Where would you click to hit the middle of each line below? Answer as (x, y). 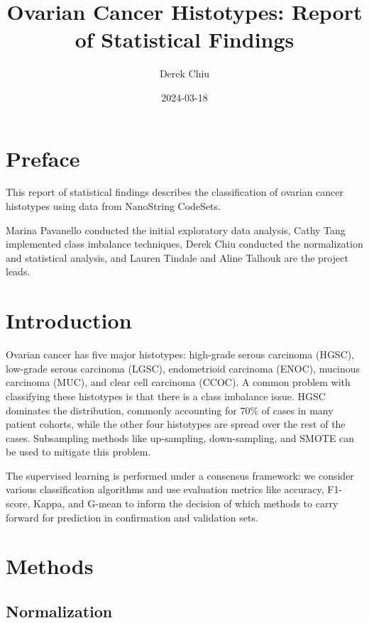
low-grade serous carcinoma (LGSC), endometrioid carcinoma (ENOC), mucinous (183, 368)
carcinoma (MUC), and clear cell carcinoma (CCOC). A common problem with (178, 382)
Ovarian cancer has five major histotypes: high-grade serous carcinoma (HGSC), (180, 354)
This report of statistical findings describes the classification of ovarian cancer (175, 192)
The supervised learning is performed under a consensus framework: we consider (180, 475)
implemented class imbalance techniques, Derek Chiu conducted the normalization (184, 244)
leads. (18, 271)
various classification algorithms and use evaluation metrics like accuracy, (165, 489)
